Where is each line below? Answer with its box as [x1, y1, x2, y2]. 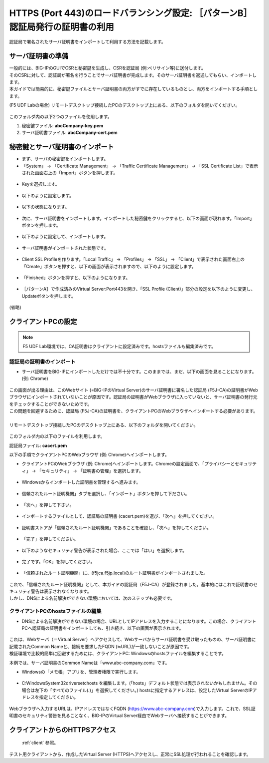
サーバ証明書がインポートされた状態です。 [21, 245, 109, 251]
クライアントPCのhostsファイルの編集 [9, 608, 102, 615]
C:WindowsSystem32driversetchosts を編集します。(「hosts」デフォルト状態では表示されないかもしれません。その [21, 680, 258, 686]
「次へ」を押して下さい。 [21, 502, 74, 508]
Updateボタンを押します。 [21, 293, 76, 299]
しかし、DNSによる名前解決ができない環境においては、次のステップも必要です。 [9, 595, 175, 601]
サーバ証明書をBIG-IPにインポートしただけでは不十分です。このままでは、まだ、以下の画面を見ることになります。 [21, 369, 257, 375]
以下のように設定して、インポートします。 [21, 234, 109, 240]
